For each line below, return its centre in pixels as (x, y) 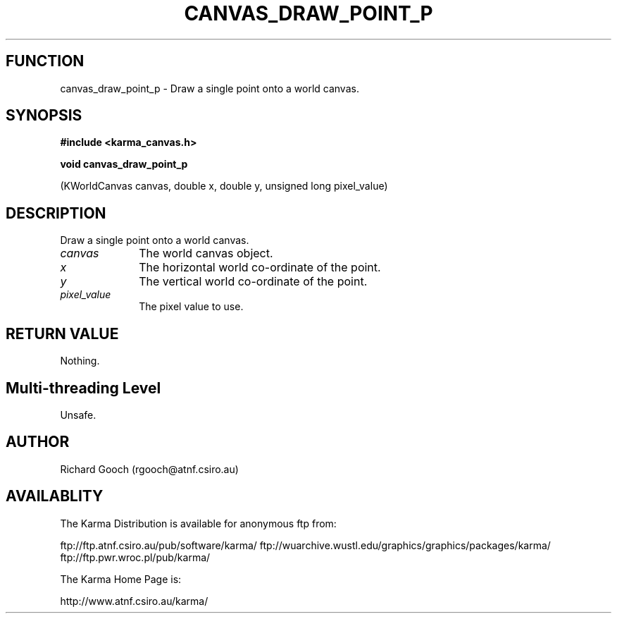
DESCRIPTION (56, 213)
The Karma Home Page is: (121, 579)
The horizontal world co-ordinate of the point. (260, 268)
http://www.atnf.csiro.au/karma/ (134, 601)
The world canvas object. (206, 253)
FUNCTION (45, 61)
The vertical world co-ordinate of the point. (253, 282)
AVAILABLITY (55, 496)
